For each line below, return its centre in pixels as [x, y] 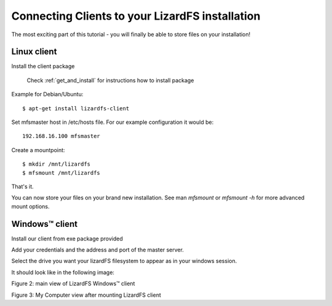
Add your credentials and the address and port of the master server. [98, 250]
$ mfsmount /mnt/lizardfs [61, 173]
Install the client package [43, 66]
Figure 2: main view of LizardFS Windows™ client [73, 284]
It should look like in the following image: [63, 272]
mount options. [30, 206]
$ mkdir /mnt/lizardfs [57, 164]
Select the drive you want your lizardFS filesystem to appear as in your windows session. [124, 261]
